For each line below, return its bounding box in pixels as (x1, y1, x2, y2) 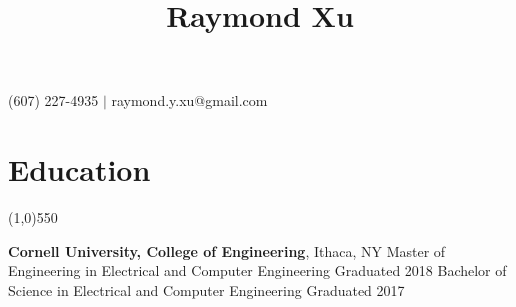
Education (8, 149, 151, 190)
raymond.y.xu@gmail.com (111, 90, 268, 111)
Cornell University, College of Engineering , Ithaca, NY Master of (8, 240, 446, 261)
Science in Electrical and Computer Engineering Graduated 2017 (8, 279, 405, 300)
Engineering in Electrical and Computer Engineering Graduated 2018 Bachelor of (8, 260, 507, 281)
